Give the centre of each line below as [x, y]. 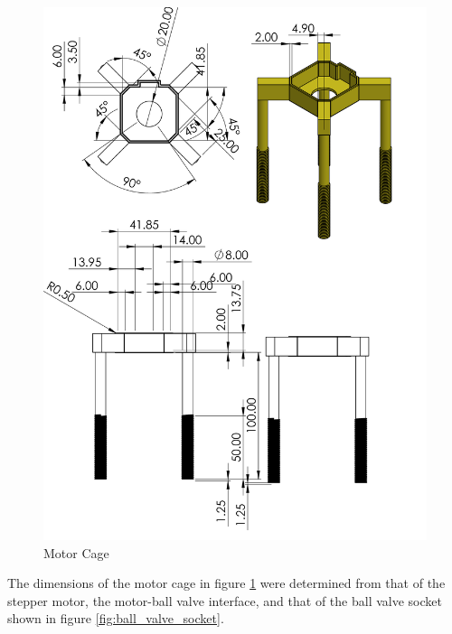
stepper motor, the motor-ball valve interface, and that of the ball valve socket [225, 600]
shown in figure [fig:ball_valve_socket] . [116, 618]
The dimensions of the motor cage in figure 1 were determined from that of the [226, 583]
